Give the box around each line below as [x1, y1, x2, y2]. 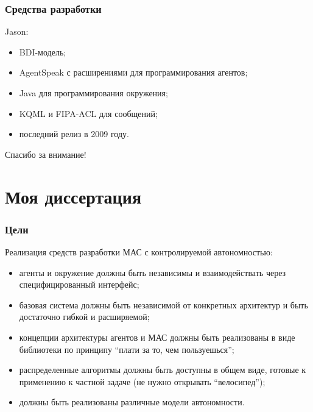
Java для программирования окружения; [19, 87, 168, 99]
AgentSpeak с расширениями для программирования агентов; [19, 66, 248, 79]
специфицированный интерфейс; [19, 278, 139, 291]
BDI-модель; [19, 45, 66, 58]
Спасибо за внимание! [5, 147, 86, 160]
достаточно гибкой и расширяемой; [19, 310, 150, 323]
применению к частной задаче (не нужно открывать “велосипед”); [19, 375, 266, 388]
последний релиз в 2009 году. [19, 127, 129, 140]
